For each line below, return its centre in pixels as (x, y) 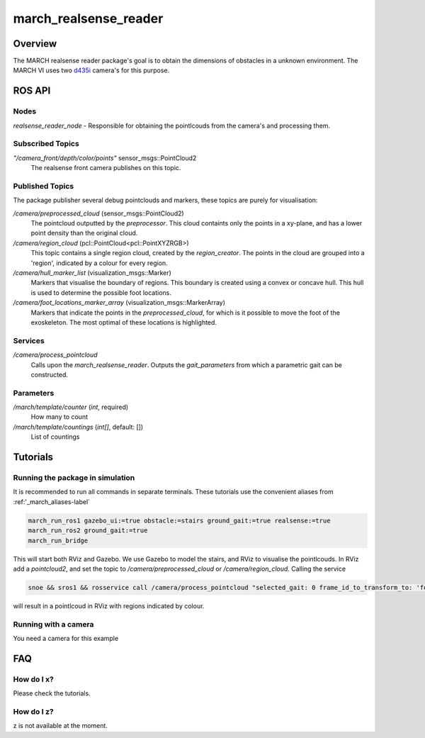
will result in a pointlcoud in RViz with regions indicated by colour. (109, 605)
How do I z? (34, 711)
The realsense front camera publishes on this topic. (106, 168)
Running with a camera (53, 624)
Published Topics (44, 186)
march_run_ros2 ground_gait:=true (88, 531)
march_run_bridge (58, 540)
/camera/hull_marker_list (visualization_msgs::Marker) (92, 273)
